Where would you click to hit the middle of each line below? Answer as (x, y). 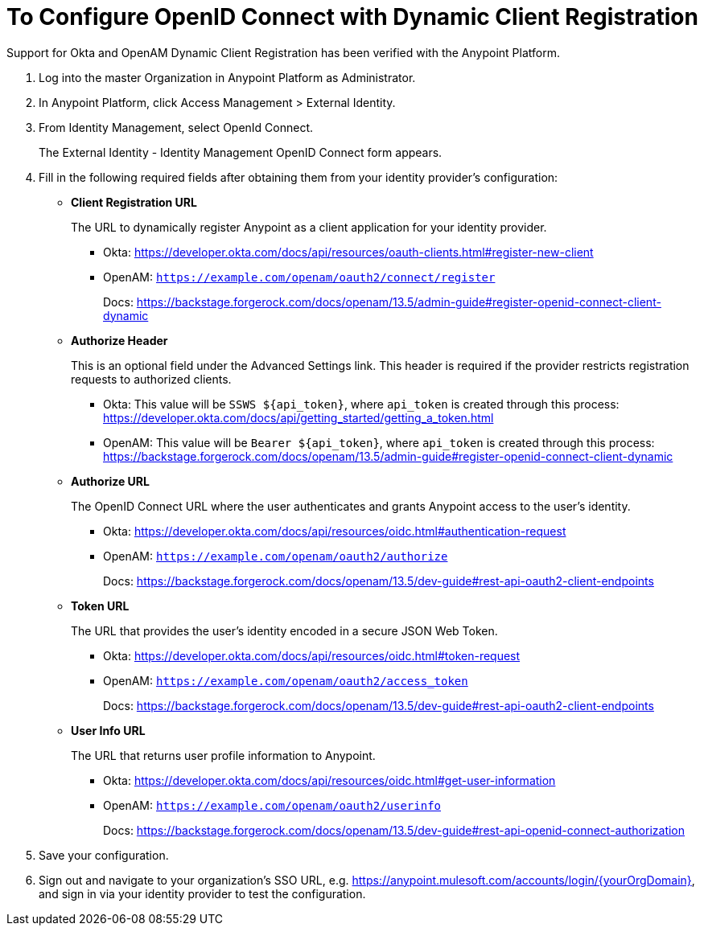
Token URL (100, 606)
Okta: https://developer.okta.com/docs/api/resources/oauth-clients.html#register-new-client (348, 252)
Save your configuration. (104, 855)
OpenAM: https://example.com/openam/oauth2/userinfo (272, 805)
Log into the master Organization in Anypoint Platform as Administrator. (227, 77)
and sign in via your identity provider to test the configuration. (202, 893)
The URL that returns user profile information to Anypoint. (223, 755)
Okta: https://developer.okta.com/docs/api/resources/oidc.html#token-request (312, 655)
